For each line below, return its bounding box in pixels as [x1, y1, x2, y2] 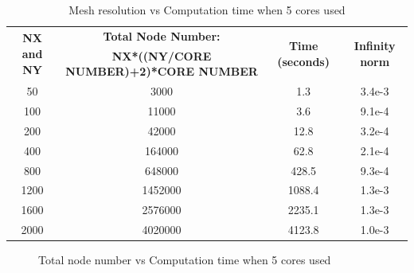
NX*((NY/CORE [111, 47, 212, 64]
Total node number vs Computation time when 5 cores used [38, 252, 331, 268]
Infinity [353, 37, 396, 54]
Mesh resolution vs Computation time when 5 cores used [68, 2, 346, 18]
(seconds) [277, 53, 330, 69]
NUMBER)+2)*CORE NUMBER [65, 63, 258, 80]
